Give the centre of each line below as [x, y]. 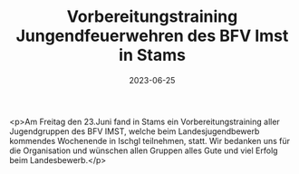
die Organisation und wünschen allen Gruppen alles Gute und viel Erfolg [144, 150]
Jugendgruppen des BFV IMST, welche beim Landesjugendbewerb [135, 131]
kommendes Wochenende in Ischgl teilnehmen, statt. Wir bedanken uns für [149, 140]
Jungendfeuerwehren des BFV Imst [152, 36]
